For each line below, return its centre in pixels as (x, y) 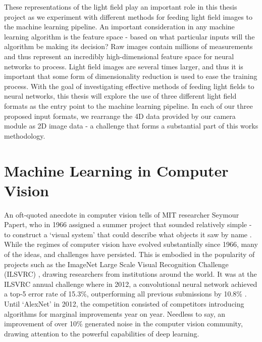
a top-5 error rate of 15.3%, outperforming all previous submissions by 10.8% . (125, 294)
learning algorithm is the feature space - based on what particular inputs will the (129, 36)
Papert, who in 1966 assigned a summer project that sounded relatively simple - (128, 224)
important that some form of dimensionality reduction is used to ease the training (131, 76)
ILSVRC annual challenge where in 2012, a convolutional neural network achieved (131, 284)
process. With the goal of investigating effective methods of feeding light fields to (129, 86)
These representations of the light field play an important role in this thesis (121, 7)
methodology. (25, 135)
